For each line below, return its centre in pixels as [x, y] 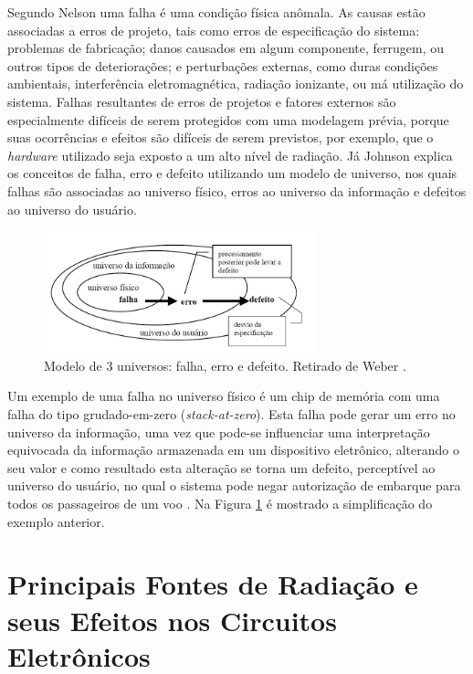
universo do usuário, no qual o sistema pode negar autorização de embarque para [234, 485]
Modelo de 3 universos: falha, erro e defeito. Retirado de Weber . [225, 365]
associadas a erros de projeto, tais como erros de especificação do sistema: [214, 30]
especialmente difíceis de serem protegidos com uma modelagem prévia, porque [228, 119]
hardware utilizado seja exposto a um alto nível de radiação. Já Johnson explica [230, 155]
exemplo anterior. [56, 521]
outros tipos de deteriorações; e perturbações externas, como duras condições [223, 65]
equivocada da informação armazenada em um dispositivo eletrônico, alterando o [233, 450]
